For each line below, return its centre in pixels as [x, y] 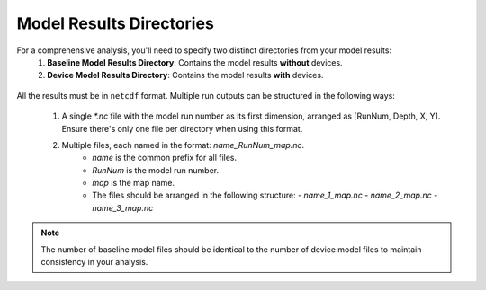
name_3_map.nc [123, 207]
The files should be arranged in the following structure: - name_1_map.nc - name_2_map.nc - [265, 195]
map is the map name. [134, 183]
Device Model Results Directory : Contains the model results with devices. [185, 75]
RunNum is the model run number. [156, 170]
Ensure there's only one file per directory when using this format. [182, 128]
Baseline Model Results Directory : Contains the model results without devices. [195, 62]
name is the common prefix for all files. [165, 158]
